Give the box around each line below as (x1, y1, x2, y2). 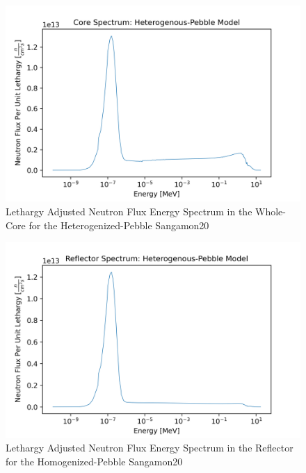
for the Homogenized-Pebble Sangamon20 (6, 454, 183, 468)
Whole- (255, 204, 286, 218)
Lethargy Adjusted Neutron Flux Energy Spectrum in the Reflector (6, 440, 293, 455)
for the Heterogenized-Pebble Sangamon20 (29, 217, 209, 232)
